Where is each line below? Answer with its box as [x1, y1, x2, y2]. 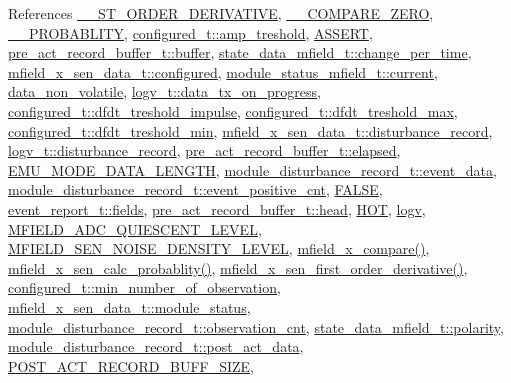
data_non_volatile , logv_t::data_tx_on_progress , [8, 81, 321, 102]
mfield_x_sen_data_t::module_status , [8, 296, 251, 317]
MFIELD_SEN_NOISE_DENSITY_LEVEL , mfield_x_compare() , [8, 238, 430, 259]
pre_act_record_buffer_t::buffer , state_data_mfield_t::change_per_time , [8, 42, 472, 63]
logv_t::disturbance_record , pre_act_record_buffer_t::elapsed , [8, 140, 401, 161]
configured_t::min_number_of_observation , [8, 277, 281, 298]
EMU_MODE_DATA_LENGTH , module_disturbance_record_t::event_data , [8, 159, 497, 180]
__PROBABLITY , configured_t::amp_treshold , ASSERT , [8, 22, 373, 43]
